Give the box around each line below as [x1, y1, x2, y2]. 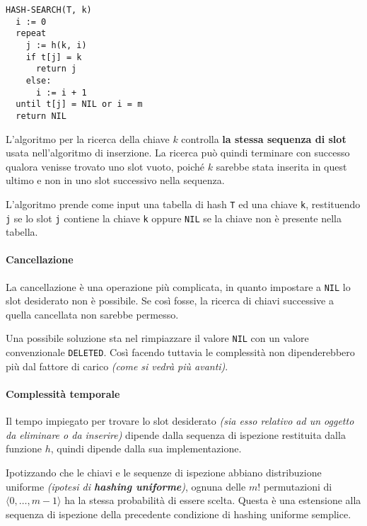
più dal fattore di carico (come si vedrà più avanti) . [6, 358, 228, 373]
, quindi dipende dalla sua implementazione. [50, 441, 242, 456]
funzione [6, 441, 42, 456]
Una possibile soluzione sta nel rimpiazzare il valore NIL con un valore [6, 331, 309, 345]
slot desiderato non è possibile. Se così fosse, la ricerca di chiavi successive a [6, 293, 334, 308]
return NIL [16, 110, 66, 121]
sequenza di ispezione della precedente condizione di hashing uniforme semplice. [6, 506, 351, 521]
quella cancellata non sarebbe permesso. [6, 307, 179, 321]
